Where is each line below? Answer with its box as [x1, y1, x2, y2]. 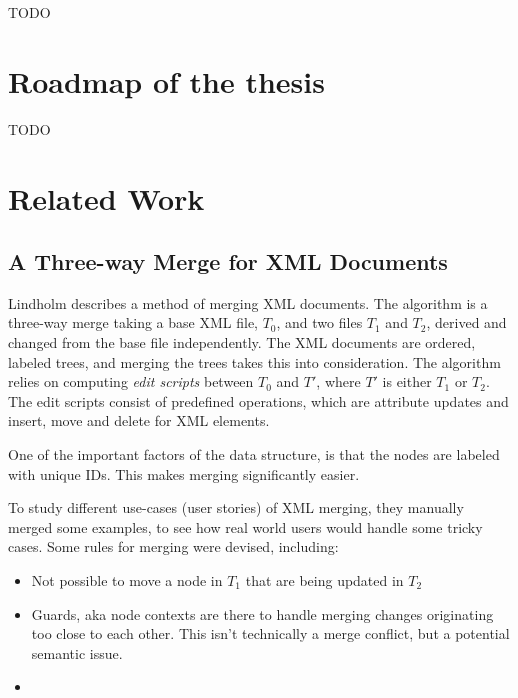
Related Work [8, 177, 205, 218]
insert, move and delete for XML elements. [8, 410, 270, 431]
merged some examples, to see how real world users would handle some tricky [8, 516, 483, 537]
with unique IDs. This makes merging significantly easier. [8, 463, 360, 484]
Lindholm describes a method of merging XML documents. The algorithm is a [8, 292, 488, 313]
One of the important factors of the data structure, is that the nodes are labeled [8, 444, 500, 465]
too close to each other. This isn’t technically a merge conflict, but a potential [31, 623, 510, 644]
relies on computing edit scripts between [8, 371, 254, 392]
